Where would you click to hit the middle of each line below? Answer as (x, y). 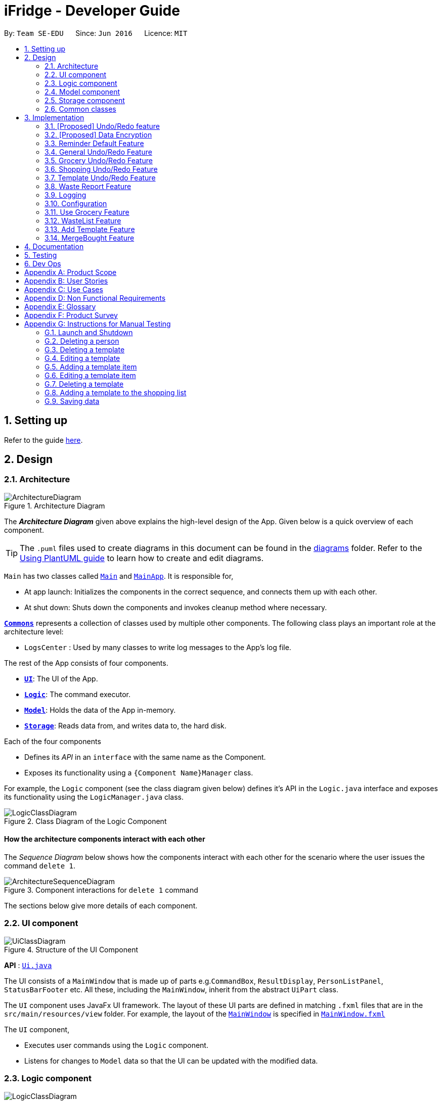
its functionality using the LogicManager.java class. (94, 797)
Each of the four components (53, 741)
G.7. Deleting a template (84, 384)
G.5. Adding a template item (91, 366)
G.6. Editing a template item (90, 375)
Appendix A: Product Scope (71, 272)
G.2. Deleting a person (82, 341)
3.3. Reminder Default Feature (94, 143)
